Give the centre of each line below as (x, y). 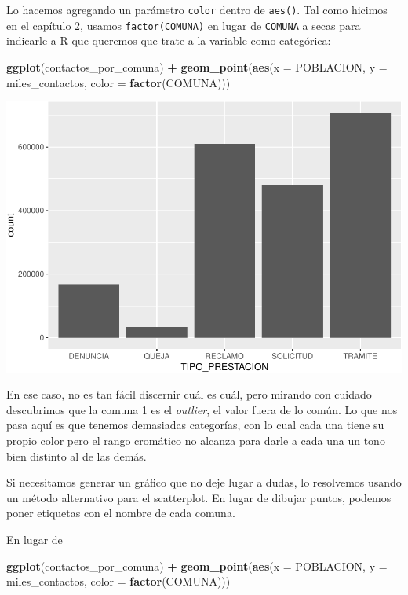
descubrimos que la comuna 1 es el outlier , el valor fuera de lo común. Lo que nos (202, 409)
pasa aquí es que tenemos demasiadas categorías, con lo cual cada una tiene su (195, 425)
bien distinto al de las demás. (76, 455)
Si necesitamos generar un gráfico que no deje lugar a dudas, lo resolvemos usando (204, 482)
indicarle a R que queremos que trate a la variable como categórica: (169, 40)
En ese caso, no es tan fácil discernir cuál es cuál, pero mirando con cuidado (189, 394)
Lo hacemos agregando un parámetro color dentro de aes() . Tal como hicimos (197, 9)
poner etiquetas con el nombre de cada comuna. (121, 513)
